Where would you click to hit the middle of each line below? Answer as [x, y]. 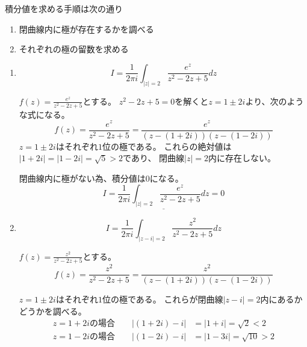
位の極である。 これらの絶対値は [167, 146]
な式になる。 [44, 114]
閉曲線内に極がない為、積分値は [82, 178]
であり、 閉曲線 [154, 158]
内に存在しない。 [242, 158]
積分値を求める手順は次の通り [64, 8]
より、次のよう [274, 101]
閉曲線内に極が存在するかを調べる [86, 29]
